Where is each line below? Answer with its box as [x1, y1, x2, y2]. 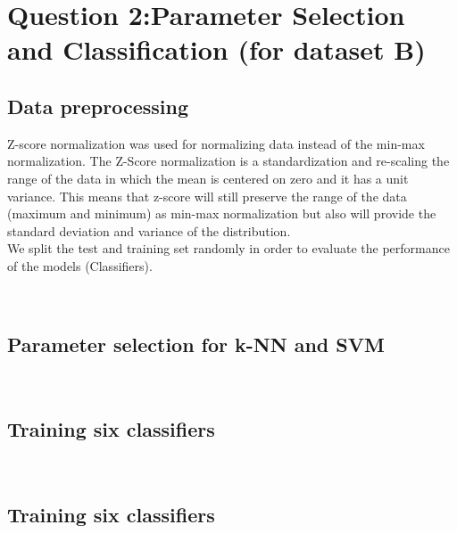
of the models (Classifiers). [7, 256, 153, 275]
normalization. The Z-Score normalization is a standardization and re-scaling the [7, 152, 450, 170]
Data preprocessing [7, 92, 189, 119]
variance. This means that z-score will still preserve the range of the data [7, 186, 407, 205]
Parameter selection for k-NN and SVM [7, 330, 385, 357]
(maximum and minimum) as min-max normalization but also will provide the [7, 204, 436, 223]
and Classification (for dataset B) [7, 31, 426, 68]
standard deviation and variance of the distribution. [7, 221, 291, 240]
